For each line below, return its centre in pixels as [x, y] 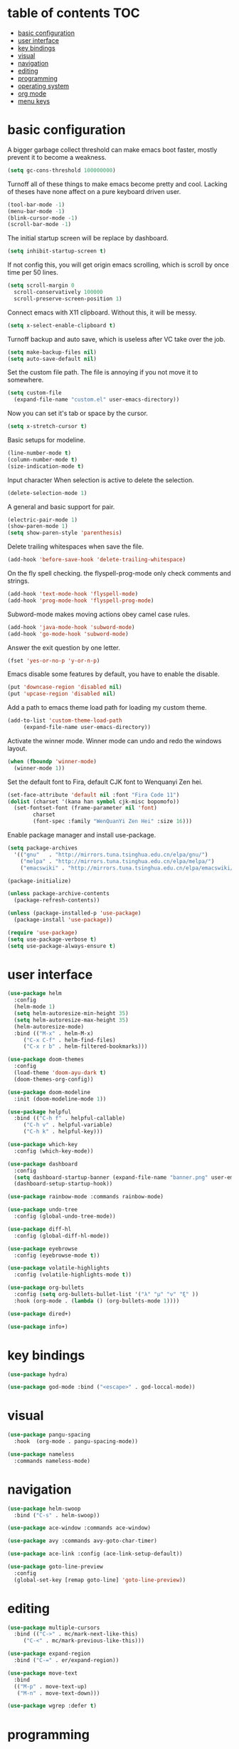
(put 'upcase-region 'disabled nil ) [62, 694]
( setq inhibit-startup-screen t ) [57, 251]
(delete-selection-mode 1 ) [47, 493]
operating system [43, 86]
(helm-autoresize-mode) [49, 1026]
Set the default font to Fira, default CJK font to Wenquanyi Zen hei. [105, 782]
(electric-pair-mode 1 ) [43, 520]
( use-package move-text [43, 1673]
